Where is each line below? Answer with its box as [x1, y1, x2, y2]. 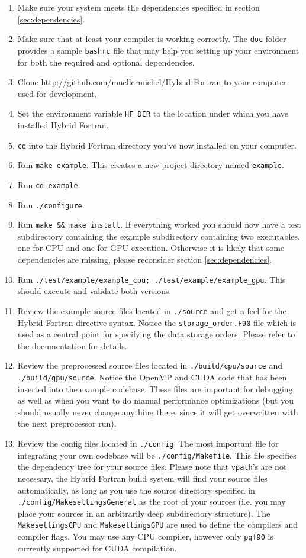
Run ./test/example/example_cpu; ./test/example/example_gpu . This [17, 273, 286, 285]
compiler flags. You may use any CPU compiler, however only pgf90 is [17, 530, 273, 543]
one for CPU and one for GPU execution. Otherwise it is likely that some [17, 241, 285, 254]
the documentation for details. [17, 339, 127, 351]
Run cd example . [17, 178, 80, 191]
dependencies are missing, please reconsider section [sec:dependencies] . [17, 253, 272, 265]
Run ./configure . [17, 198, 85, 211]
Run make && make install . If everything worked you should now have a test [17, 218, 302, 231]
